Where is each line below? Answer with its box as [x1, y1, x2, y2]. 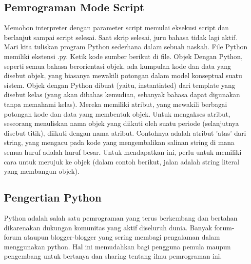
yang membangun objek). [4, 166, 79, 176]
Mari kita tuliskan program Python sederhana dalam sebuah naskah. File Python [4, 41, 248, 52]
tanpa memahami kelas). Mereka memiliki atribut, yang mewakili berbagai [4, 99, 227, 109]
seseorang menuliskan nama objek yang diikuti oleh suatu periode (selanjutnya [4, 118, 239, 128]
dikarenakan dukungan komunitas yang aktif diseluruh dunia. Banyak [4, 222, 212, 232]
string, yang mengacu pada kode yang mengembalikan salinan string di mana [4, 137, 234, 147]
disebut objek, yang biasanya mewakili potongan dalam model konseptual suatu [4, 70, 242, 81]
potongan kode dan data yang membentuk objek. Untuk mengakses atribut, [4, 108, 231, 119]
